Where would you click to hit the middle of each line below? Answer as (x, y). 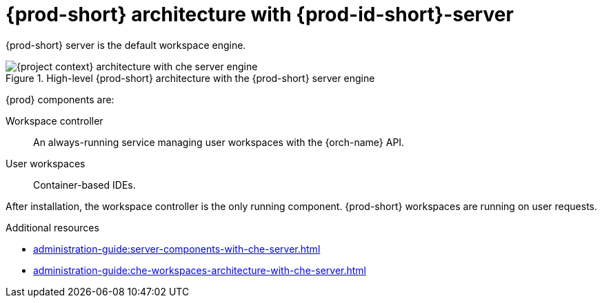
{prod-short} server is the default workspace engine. (126, 45)
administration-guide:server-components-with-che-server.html (177, 249)
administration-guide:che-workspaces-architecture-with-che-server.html (200, 270)
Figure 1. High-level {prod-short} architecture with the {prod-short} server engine (190, 78)
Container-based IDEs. (84, 185)
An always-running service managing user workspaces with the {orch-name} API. (219, 142)
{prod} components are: (60, 99)
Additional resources (52, 227)
